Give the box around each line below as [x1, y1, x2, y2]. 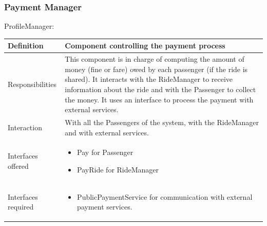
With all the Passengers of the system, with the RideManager [65, 116, 259, 127]
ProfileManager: [4, 21, 54, 31]
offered [8, 161, 29, 171]
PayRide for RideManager [77, 164, 159, 175]
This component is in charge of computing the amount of [65, 54, 244, 64]
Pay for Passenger [77, 147, 133, 158]
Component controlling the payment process [65, 40, 225, 51]
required [8, 201, 34, 212]
